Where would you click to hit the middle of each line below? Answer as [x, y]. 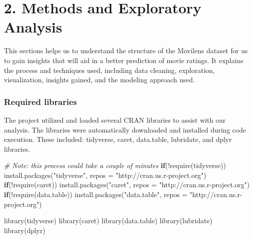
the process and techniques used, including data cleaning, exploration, [110, 70]
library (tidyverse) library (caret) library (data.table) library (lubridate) [108, 221]
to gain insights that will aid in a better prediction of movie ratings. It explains [124, 60]
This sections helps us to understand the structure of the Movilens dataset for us [126, 51]
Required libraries [41, 101]
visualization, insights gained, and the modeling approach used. [99, 80]
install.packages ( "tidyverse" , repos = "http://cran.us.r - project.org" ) [105, 175]
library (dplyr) [25, 230]
